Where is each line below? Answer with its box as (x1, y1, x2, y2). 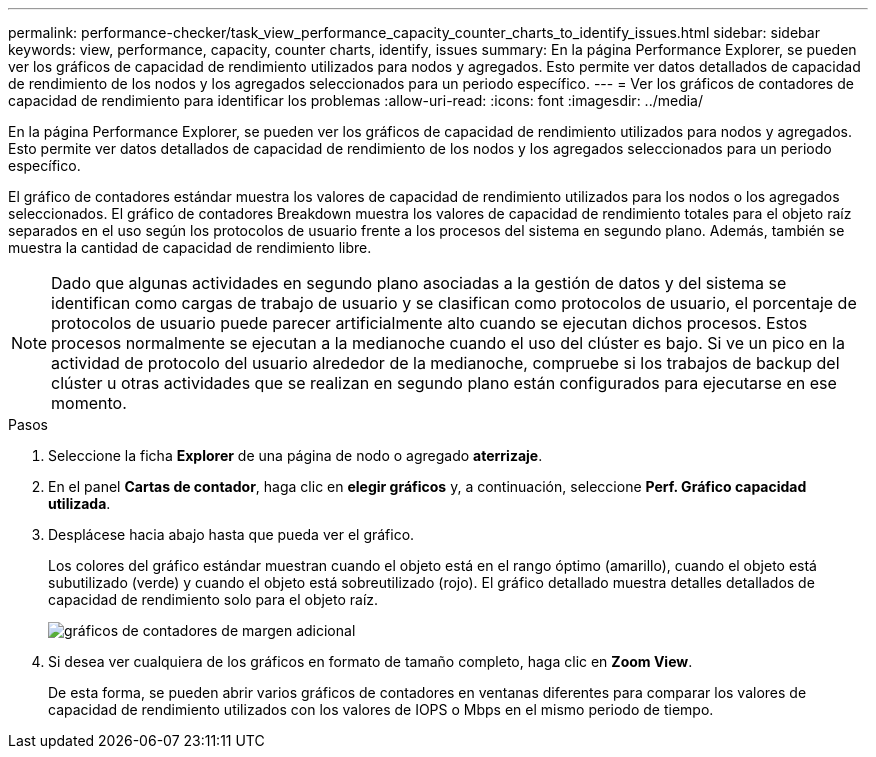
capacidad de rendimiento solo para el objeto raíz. (48, 591, 379, 608)
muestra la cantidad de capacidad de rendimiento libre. (8, 239, 372, 256)
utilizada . (48, 495, 111, 512)
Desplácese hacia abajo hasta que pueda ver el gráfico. (48, 526, 415, 543)
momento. (51, 393, 127, 413)
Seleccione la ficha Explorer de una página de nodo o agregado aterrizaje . (48, 447, 543, 464)
